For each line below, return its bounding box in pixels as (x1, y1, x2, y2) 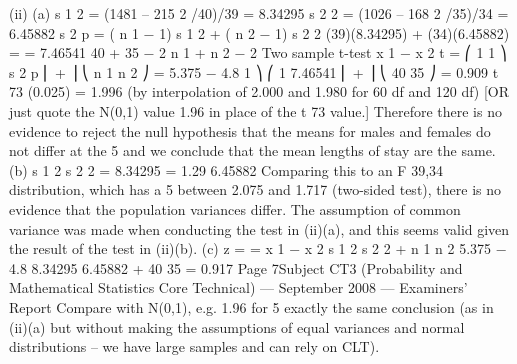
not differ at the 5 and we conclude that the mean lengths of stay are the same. (9, 140, 496, 161)
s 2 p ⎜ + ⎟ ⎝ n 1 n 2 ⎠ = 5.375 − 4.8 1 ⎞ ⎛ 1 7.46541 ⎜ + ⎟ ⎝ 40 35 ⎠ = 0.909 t (9, 61, 499, 82)
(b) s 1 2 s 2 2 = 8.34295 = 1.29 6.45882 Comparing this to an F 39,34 (9, 159, 444, 180)
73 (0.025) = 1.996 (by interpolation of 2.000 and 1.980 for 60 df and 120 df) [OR (9, 81, 510, 102)
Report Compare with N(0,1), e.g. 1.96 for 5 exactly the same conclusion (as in (9, 296, 494, 317)
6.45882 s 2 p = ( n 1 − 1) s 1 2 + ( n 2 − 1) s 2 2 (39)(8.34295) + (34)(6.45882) (9, 22, 510, 43)
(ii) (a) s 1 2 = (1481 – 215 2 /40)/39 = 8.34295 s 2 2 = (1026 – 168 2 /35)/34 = (9, 3, 509, 23)
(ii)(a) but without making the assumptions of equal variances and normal (9, 316, 465, 337)
